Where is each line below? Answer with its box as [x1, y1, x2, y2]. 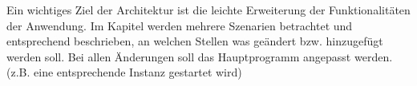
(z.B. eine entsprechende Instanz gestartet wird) [6, 64, 242, 80]
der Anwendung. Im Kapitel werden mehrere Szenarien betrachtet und [6, 17, 353, 33]
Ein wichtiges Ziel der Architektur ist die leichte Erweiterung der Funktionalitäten [6, 2, 411, 18]
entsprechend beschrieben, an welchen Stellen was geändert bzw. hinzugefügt [6, 33, 383, 49]
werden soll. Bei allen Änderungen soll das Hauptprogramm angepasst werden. [6, 48, 393, 64]
